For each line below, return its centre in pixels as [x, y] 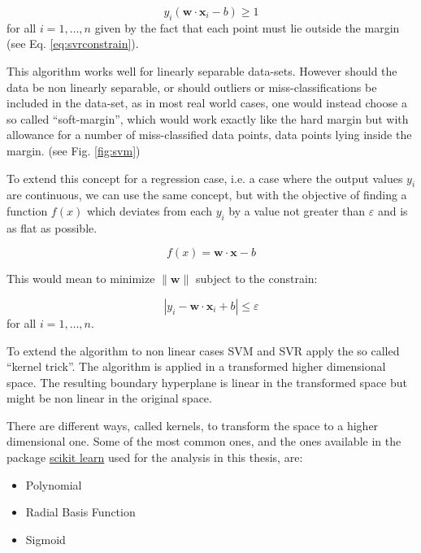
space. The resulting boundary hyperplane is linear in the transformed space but [207, 382]
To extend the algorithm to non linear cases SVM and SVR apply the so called [203, 350]
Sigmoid [46, 539]
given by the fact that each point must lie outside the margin [247, 27]
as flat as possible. [52, 227]
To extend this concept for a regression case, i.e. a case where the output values [205, 178]
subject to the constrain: [256, 279]
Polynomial [54, 484]
